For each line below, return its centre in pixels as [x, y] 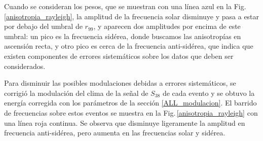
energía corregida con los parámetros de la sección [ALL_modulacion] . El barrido [130, 103]
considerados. [25, 66]
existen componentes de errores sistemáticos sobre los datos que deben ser [119, 56]
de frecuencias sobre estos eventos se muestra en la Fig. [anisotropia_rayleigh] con [131, 112]
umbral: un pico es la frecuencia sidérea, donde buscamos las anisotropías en [123, 36]
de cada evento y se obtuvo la [209, 93]
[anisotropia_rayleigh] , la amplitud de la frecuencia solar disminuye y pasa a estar [132, 16]
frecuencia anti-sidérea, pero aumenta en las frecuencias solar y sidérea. [115, 133]
